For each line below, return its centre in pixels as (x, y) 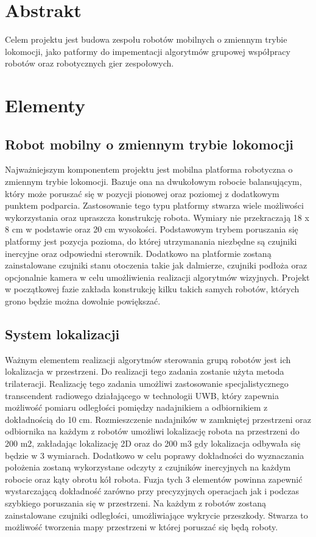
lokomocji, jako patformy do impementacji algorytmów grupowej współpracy (148, 51)
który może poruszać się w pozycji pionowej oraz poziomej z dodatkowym (142, 193)
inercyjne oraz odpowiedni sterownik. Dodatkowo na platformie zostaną (138, 253)
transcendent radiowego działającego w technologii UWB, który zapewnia (142, 395)
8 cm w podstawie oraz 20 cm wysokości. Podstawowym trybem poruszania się (152, 229)
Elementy (45, 105)
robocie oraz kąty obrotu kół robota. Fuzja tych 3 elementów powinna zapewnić (154, 479)
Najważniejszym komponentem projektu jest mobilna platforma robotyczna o (149, 169)
